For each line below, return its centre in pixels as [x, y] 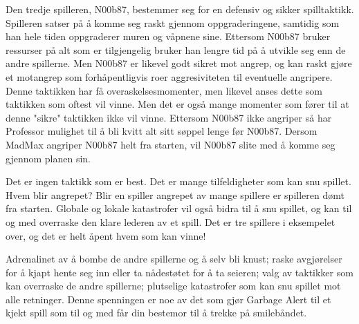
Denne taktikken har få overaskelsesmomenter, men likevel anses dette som [164, 90]
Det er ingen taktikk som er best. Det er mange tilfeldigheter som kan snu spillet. [178, 181]
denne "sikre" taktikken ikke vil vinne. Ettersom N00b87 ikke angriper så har [169, 117]
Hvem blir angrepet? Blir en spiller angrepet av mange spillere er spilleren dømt [175, 194]
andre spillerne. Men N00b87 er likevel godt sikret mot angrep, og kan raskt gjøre [179, 63]
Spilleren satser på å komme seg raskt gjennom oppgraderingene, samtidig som [173, 22]
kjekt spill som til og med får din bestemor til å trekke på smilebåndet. [156, 313]
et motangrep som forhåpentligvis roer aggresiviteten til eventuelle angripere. [169, 76]
